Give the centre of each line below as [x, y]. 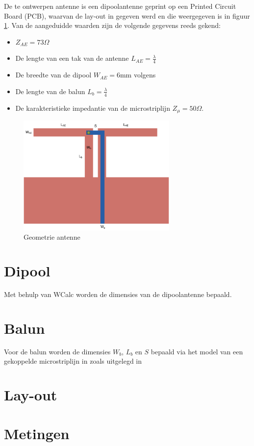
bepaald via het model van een [197, 351]
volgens [145, 75]
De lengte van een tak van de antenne [72, 58]
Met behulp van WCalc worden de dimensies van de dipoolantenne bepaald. [118, 294]
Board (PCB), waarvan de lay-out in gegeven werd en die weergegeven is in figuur [127, 15]
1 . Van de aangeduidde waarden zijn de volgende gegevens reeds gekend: [112, 25]
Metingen [37, 433]
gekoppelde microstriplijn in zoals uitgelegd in [73, 361]
